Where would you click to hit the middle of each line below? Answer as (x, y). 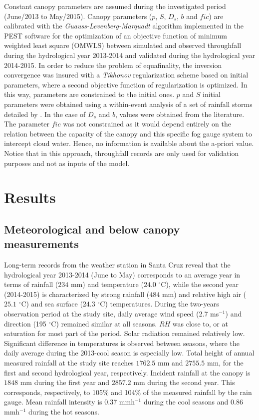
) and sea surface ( (54, 304)
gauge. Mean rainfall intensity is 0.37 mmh (69, 402)
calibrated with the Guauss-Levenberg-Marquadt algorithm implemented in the (124, 26)
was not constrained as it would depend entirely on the (147, 124)
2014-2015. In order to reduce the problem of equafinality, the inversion (113, 65)
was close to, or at (200, 323)
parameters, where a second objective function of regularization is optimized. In (126, 84)
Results (30, 197)
